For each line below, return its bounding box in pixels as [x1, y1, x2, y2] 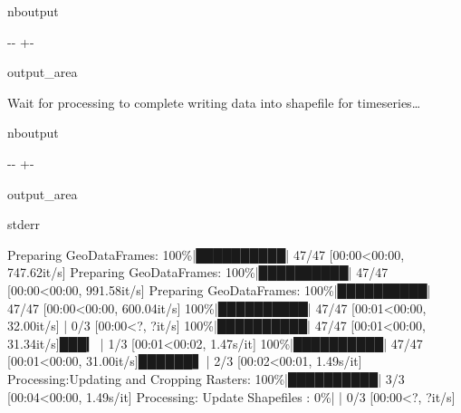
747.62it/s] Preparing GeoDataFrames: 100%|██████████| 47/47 [7, 263, 389, 282]
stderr [7, 215, 40, 234]
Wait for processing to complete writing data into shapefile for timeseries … [7, 92, 421, 111]
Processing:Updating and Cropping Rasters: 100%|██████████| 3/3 [7, 369, 405, 388]
